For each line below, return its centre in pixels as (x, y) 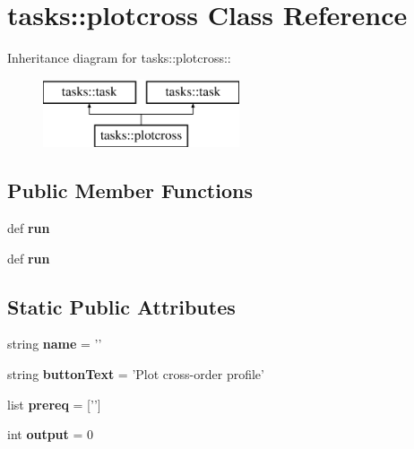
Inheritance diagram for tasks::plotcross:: (119, 58)
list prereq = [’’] (54, 404)
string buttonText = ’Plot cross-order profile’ (136, 374)
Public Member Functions (130, 190)
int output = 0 (51, 434)
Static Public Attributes (121, 306)
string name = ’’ (55, 344)
